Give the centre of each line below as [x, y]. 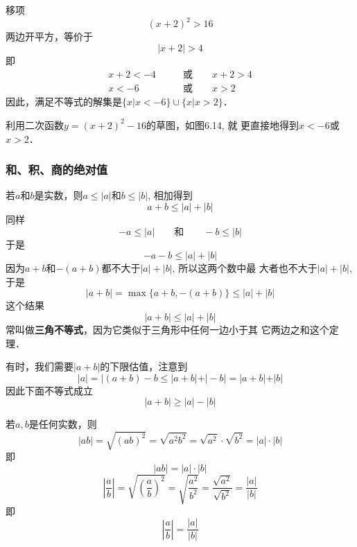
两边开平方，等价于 [49, 36]
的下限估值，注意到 [144, 366]
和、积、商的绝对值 [57, 170]
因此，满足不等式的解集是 [64, 102]
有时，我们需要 [40, 366]
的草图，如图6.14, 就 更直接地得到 [223, 124]
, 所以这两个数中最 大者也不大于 [245, 268]
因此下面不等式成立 [49, 390]
